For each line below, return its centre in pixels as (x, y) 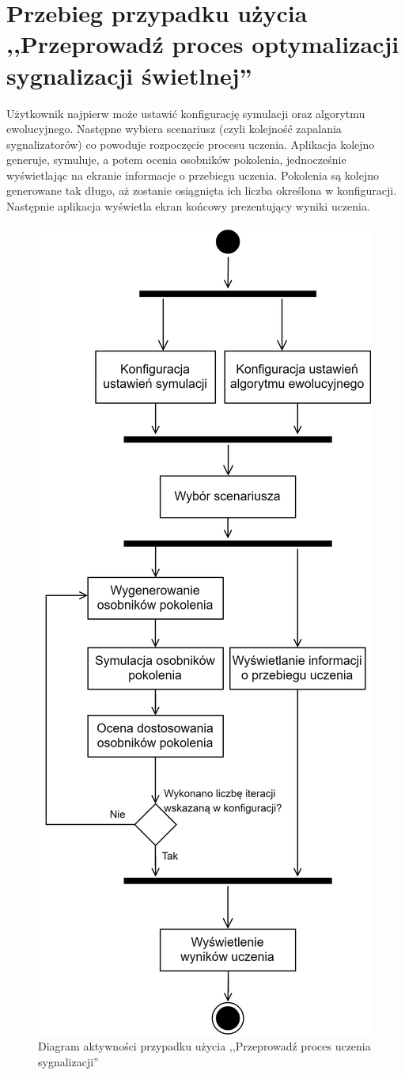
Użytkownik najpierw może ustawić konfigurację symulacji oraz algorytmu (186, 113)
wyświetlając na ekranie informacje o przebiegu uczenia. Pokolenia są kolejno (193, 175)
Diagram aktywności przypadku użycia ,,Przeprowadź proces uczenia (204, 1046)
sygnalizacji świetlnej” (129, 75)
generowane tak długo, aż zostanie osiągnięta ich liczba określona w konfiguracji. (202, 190)
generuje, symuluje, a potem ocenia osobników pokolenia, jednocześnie (176, 160)
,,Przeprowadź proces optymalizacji (203, 44)
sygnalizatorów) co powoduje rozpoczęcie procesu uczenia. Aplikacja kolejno (191, 144)
